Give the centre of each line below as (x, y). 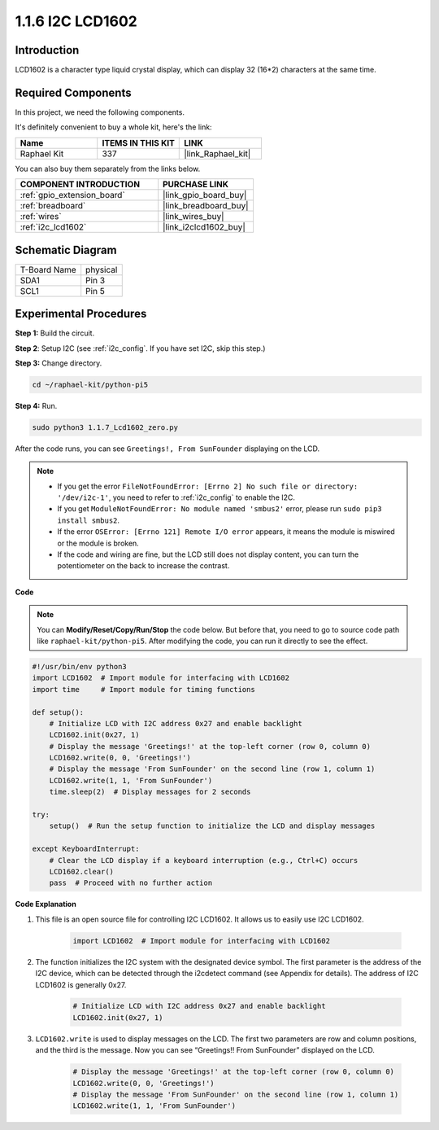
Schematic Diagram (66, 250)
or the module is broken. (98, 543)
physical (102, 269)
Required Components (73, 92)
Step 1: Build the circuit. (55, 333)
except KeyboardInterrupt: (86, 849)
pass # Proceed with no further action (131, 883)
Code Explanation (46, 904)
